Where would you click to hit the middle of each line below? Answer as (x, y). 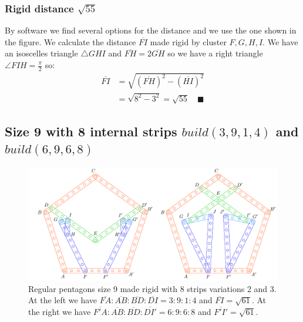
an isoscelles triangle (41, 53)
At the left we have (63, 300)
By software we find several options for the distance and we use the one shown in (151, 30)
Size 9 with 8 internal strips (91, 131)
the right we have (60, 311)
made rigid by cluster (188, 41)
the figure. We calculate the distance (70, 41)
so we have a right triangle (215, 53)
